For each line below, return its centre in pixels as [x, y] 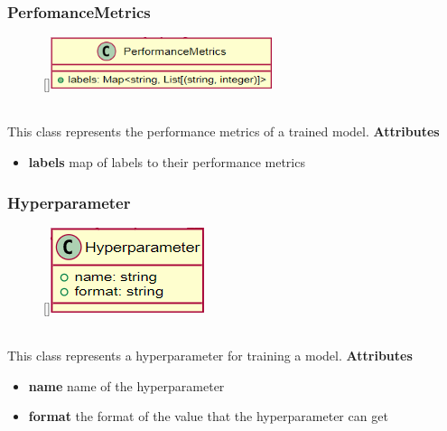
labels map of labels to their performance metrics [167, 162]
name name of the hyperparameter [126, 385]
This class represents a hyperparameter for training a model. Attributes [210, 356]
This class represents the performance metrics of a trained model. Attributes [223, 131]
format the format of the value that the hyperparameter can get [208, 416]
